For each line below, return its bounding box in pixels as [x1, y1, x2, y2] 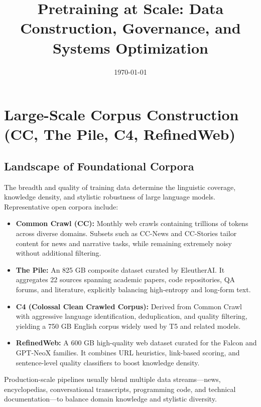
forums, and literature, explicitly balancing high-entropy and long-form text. [16, 284, 251, 295]
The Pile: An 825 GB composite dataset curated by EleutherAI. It [16, 264, 225, 275]
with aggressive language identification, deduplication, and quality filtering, [16, 311, 247, 321]
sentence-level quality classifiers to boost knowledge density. [16, 357, 200, 367]
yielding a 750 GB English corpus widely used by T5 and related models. [16, 320, 241, 331]
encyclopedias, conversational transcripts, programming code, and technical [4, 383, 236, 394]
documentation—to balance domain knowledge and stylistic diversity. [4, 393, 217, 404]
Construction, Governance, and [20, 18, 241, 38]
